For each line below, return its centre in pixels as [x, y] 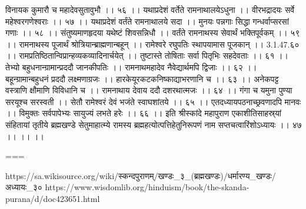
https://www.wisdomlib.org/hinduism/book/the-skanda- [147, 187]
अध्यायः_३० [24, 187]
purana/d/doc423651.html [53, 198]
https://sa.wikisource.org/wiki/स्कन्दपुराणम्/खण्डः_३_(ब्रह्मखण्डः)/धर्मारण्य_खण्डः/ [141, 175]
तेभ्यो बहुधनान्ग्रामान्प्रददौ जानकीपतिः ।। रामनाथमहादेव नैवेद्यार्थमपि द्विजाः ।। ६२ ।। [131, 67]
